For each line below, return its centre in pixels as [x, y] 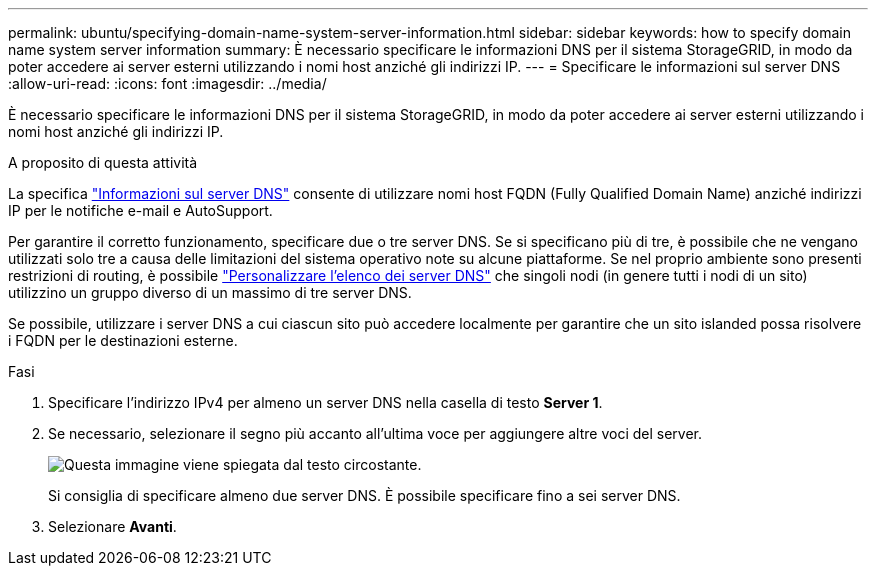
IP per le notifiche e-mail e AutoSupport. [140, 210]
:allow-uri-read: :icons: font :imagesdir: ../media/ [167, 83]
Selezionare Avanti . [112, 526]
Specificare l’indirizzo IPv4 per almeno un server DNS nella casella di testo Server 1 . [325, 402]
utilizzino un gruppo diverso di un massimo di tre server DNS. [210, 292]
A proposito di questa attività [103, 162]
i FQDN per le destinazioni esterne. [123, 340]
